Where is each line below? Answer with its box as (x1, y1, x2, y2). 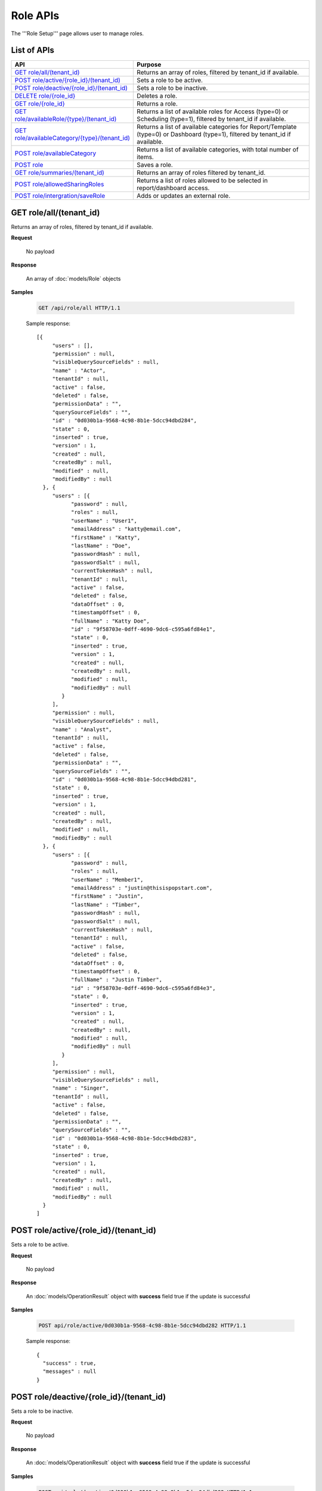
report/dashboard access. (137, 184, 210, 192)
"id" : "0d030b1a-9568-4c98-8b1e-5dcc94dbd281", (52, 776, 197, 782)
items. (137, 153, 154, 161)
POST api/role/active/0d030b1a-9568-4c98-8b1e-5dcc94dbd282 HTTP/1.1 (38, 1322, 246, 1329)
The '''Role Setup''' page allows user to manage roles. (11, 30, 144, 37)
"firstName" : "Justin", (70, 893, 144, 900)
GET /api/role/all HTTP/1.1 (38, 304, 120, 311)
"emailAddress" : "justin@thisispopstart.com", (70, 884, 213, 892)
